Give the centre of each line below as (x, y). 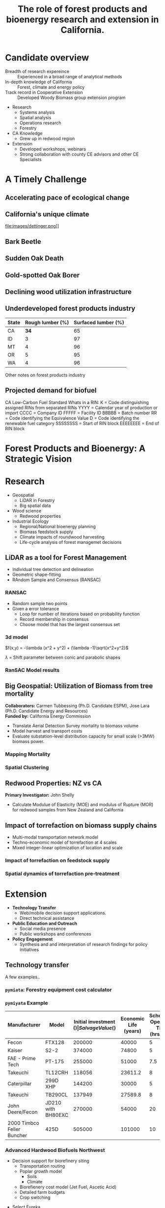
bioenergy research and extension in (82, 19)
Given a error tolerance (36, 608)
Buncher (17, 1136)
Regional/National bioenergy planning (57, 526)
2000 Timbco (23, 1123)
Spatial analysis (35, 117)
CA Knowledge (27, 133)
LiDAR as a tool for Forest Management (66, 558)
